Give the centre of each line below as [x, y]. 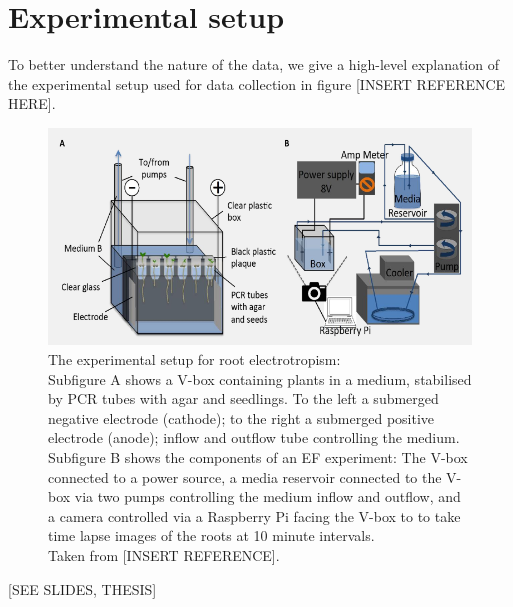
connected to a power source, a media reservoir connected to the [245, 476]
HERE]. [32, 103]
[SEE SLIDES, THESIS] [82, 588]
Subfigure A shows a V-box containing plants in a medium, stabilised [260, 378]
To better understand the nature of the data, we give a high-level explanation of [253, 64]
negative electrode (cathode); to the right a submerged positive [241, 417]
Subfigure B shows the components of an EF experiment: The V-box [258, 457]
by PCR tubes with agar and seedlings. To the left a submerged [243, 398]
